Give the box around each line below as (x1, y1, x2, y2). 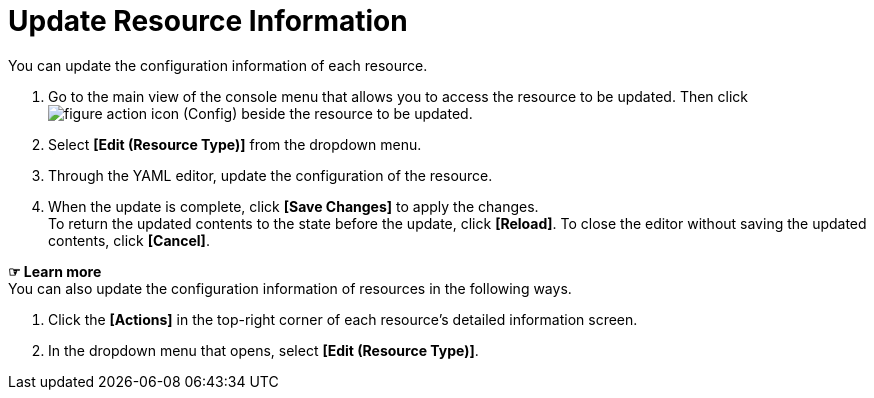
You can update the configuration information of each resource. (8, 56, 428, 74)
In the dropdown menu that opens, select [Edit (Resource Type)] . (48, 341, 479, 359)
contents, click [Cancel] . (48, 231, 210, 249)
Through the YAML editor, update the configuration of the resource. (48, 166, 493, 184)
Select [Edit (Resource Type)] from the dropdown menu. (48, 135, 422, 153)
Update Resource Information (8, 4, 408, 38)
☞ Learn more (8, 262, 102, 280)
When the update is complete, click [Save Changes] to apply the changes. (48, 197, 539, 215)
